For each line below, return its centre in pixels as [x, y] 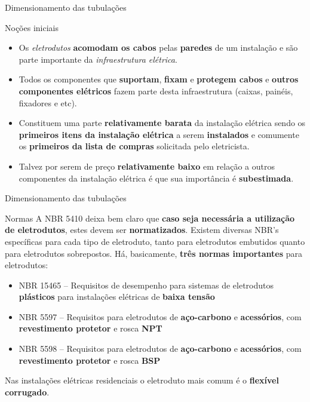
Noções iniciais [32, 27]
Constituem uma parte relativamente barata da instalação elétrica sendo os [162, 123]
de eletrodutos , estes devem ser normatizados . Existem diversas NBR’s [142, 230]
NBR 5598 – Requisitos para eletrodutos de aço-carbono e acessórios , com [160, 349]
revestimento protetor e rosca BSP [90, 360]
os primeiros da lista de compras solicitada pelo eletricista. [134, 146]
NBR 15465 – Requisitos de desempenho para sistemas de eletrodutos [146, 285]
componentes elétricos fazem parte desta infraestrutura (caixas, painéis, [156, 90]
